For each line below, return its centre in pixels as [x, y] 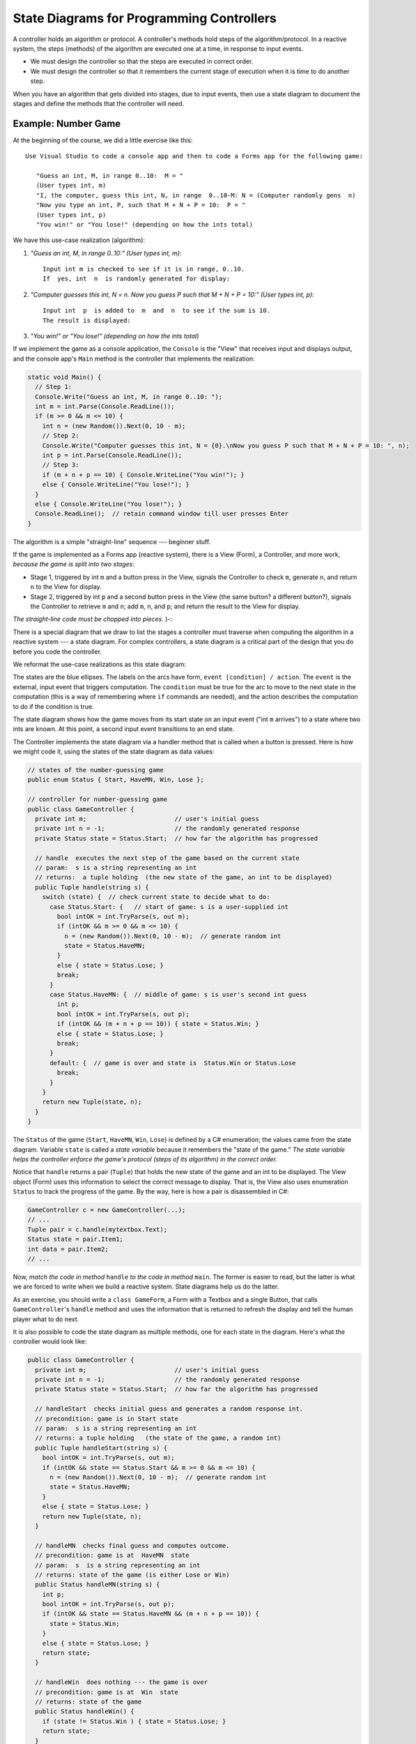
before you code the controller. [57, 652]
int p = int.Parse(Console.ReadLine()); [112, 455]
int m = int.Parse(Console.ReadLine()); [105, 406]
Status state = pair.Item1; [75, 1239]
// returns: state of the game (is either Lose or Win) [132, 1574]
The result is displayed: [87, 320]
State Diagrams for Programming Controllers [145, 18]
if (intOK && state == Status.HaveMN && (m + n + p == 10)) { [151, 1614]
